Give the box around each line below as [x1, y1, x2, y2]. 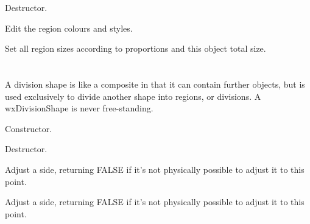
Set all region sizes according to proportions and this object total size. [5, 42, 266, 55]
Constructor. [5, 122, 52, 135]
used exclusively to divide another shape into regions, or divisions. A [5, 89, 261, 102]
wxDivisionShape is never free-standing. [5, 102, 153, 114]
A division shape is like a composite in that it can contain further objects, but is [5, 77, 305, 90]
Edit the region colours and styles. [5, 21, 133, 34]
